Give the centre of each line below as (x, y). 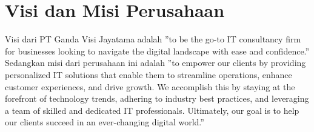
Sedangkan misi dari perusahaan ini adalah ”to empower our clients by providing (155, 63)
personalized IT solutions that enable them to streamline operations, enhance (149, 74)
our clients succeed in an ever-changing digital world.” (105, 122)
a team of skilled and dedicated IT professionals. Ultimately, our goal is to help (152, 110)
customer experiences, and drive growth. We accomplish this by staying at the (150, 86)
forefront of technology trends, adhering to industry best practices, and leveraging (157, 98)
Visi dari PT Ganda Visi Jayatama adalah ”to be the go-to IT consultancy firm (153, 39)
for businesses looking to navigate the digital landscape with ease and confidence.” (157, 51)
